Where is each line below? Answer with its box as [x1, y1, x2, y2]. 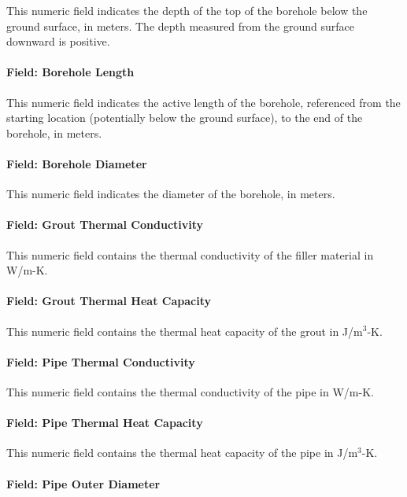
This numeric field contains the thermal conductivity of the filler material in [6, 246, 374, 263]
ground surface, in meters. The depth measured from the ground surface [6, 17, 354, 34]
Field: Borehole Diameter [6, 155, 147, 171]
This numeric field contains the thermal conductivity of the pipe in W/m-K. [6, 383, 374, 399]
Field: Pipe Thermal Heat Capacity [6, 414, 203, 431]
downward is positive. [6, 33, 110, 50]
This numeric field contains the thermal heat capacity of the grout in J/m [6, 322, 363, 339]
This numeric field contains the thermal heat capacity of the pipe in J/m [6, 444, 358, 461]
